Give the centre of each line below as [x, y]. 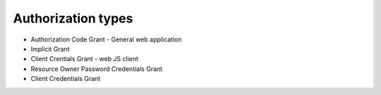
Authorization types [73, 18]
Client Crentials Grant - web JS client [85, 59]
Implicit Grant [50, 49]
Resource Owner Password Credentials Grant [97, 69]
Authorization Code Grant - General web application [106, 39]
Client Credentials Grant [66, 79]
